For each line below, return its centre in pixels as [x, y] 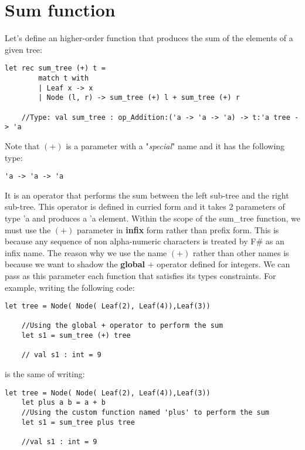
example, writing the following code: [70, 287]
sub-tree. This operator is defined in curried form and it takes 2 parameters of [145, 206]
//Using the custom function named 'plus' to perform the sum [145, 412]
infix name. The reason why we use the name [86, 252]
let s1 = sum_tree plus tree [78, 422]
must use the [28, 229]
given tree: [23, 49]
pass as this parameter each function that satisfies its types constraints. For [140, 275]
